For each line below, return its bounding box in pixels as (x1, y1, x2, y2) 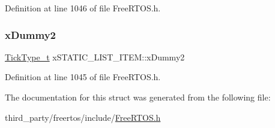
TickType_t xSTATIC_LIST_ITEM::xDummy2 (5, 50, 185, 63)
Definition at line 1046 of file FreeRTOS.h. (5, 2, 161, 14)
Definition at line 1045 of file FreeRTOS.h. (5, 71, 161, 83)
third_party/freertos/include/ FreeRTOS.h (5, 111, 161, 123)
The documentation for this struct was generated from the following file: (5, 91, 271, 103)
